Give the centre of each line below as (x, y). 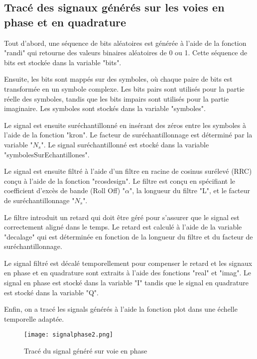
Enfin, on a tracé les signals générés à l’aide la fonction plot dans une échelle (121, 309)
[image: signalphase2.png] (68, 335)
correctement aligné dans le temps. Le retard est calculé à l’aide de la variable (123, 227)
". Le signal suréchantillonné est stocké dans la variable (125, 144)
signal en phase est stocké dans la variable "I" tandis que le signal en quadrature (126, 283)
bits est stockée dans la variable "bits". (63, 62)
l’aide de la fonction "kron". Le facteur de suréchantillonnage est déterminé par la (128, 135)
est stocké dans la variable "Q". (51, 292)
